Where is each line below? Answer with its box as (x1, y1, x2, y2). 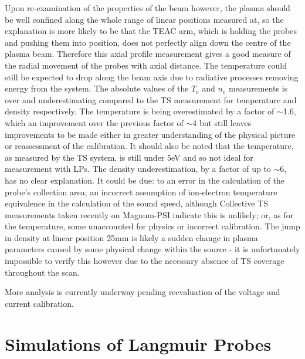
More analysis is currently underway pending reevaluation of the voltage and (5, 286, 280, 298)
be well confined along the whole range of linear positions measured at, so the (5, 13, 284, 25)
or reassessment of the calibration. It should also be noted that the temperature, (5, 140, 294, 152)
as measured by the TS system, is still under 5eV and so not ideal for (5, 151, 253, 163)
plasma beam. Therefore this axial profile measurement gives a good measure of (5, 48, 291, 60)
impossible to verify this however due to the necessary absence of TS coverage (5, 255, 284, 267)
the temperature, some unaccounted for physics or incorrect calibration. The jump (5, 220, 300, 232)
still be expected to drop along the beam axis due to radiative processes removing (5, 70, 299, 83)
